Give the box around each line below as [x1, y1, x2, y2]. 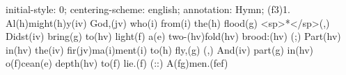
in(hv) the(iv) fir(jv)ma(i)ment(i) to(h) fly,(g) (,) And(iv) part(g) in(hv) [6, 42, 313, 56]
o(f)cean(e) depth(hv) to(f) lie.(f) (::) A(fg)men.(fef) [6, 56, 228, 70]
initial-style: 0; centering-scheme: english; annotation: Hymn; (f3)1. [6, 2, 291, 16]
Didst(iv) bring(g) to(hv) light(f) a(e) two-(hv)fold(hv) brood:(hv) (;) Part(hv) [6, 29, 341, 43]
